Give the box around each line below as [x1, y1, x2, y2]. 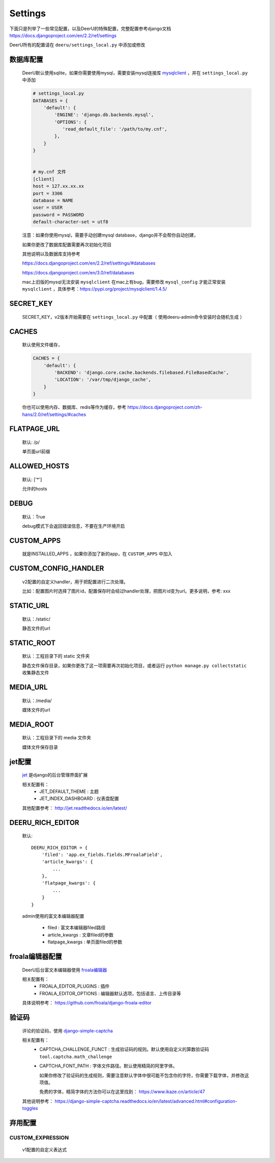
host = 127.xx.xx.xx [33, 184, 84, 189]
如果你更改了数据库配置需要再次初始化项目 [22, 241, 112, 247]
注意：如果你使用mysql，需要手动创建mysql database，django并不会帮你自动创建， [22, 232, 199, 238]
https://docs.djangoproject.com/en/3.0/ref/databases [22, 269, 134, 275]
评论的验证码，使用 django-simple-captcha [22, 1027, 113, 1033]
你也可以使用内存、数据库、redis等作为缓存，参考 [22, 404, 127, 410]
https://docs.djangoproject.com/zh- [127, 404, 203, 410]
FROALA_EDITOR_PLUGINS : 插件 [39, 983, 109, 989]
